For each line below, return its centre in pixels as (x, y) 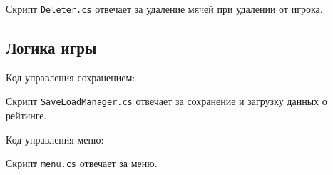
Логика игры (51, 47)
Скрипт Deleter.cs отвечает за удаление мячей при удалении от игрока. (164, 9)
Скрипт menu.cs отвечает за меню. (82, 163)
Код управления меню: (55, 139)
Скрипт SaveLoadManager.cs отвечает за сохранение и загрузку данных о (166, 101)
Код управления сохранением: (71, 77)
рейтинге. (26, 115)
